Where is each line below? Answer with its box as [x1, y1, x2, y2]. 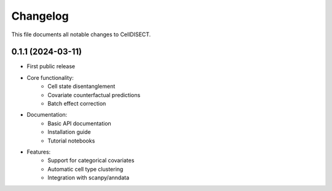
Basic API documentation [47, 120, 112, 127]
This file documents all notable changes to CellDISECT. [11, 31, 151, 38]
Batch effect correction [47, 100, 106, 107]
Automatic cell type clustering [47, 165, 124, 173]
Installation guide [47, 128, 92, 136]
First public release [26, 63, 76, 70]
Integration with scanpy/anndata [47, 174, 129, 181]
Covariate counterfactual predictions [47, 91, 141, 98]
